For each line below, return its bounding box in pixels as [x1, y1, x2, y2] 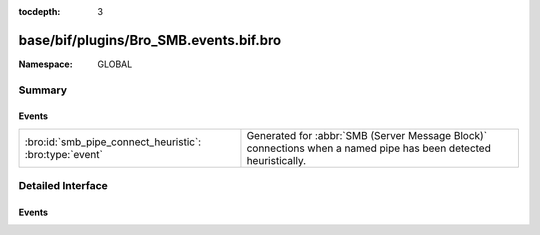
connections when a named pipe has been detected [246, 141, 492, 155]
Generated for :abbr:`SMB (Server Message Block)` [246, 128, 488, 142]
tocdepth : [18, 6, 61, 17]
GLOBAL [97, 58, 133, 70]
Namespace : [18, 58, 74, 70]
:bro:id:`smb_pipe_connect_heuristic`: [24, 135, 202, 149]
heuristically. [246, 153, 307, 167]
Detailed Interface [18, 179, 109, 193]
